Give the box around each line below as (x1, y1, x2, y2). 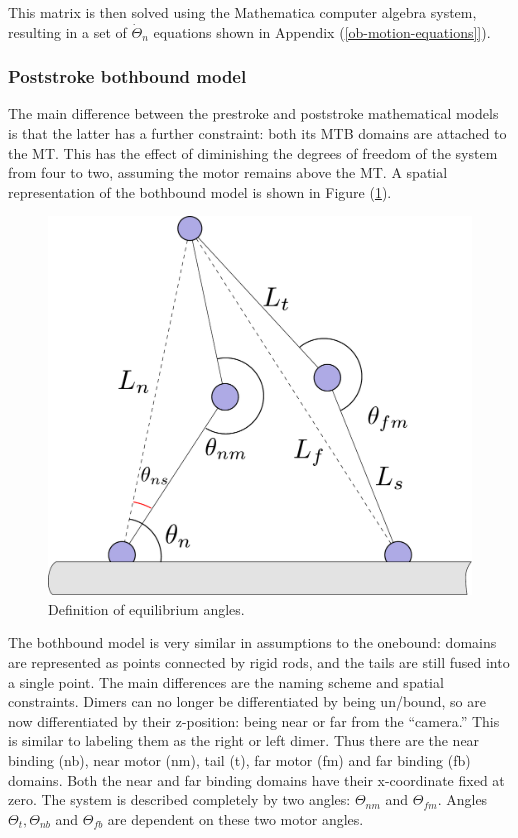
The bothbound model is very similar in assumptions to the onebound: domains (8, 632, 497, 653)
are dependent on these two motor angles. (107, 808, 364, 829)
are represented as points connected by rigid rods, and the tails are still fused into (8, 652, 510, 673)
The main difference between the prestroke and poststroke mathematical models (8, 103, 499, 124)
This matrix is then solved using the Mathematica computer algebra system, (8, 2, 477, 22)
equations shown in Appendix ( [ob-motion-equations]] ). (153, 21, 491, 42)
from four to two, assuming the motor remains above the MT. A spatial (8, 162, 448, 183)
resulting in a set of (8, 21, 127, 42)
